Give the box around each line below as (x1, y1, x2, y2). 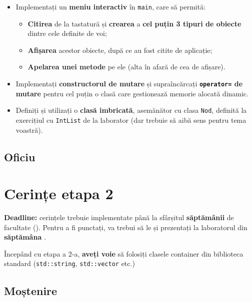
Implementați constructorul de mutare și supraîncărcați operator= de (15, 78, 243, 89)
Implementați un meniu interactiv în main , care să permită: (15, 1, 206, 11)
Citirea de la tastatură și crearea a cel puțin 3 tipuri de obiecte (27, 18, 241, 28)
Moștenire (4, 283, 57, 298)
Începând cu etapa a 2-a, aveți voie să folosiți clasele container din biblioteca (4, 248, 243, 259)
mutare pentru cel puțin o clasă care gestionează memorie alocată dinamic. (15, 88, 248, 98)
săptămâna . (4, 232, 46, 242)
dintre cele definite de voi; (27, 28, 107, 38)
